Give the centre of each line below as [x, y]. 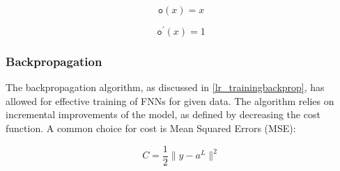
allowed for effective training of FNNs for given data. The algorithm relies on [170, 100]
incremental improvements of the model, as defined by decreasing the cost [163, 114]
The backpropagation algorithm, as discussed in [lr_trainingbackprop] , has [165, 87]
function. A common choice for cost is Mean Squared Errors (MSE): [151, 128]
